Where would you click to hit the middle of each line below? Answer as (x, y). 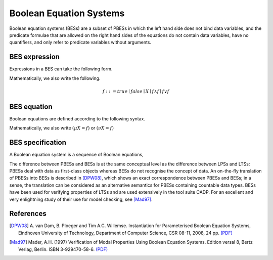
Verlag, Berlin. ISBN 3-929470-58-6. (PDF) (63, 249)
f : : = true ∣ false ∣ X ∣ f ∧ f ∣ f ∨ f (136, 91)
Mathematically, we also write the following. (55, 78)
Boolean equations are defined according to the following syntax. (77, 118)
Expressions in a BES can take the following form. (61, 69)
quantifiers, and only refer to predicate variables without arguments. (80, 42)
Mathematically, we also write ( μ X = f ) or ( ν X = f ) (61, 128)
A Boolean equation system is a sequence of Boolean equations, (76, 155)
